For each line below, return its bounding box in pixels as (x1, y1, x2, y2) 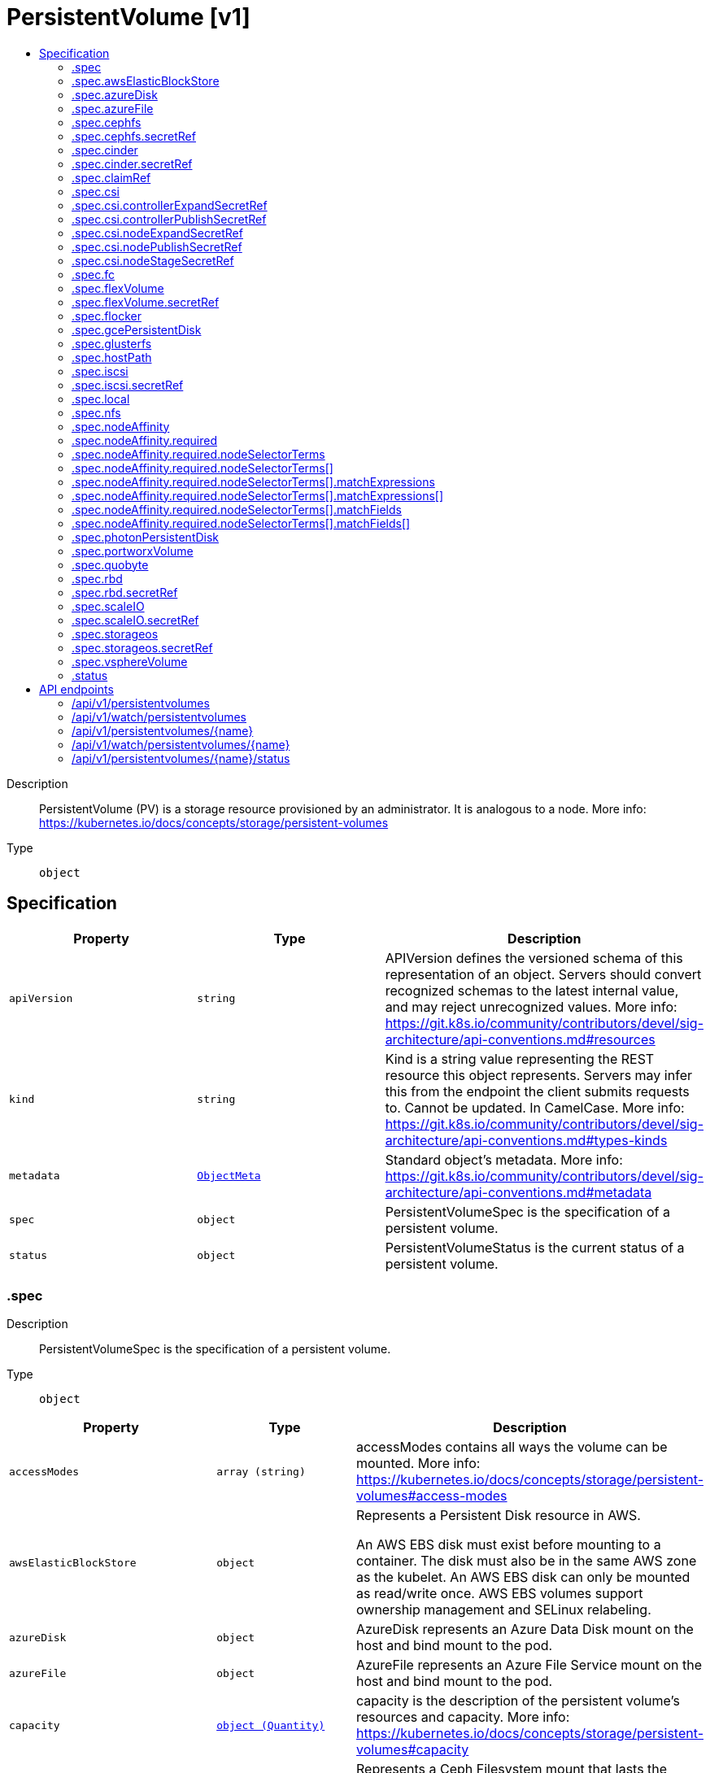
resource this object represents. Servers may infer (385, 1066, 692, 1083)
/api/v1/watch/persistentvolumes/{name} (72, 737, 290, 751)
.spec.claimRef (72, 170, 151, 185)
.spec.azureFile (72, 101, 154, 115)
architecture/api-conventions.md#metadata (385, 1183, 652, 1200)
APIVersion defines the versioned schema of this (385, 949, 683, 966)
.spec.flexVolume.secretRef (72, 294, 220, 309)
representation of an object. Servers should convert (385, 965, 702, 982)
